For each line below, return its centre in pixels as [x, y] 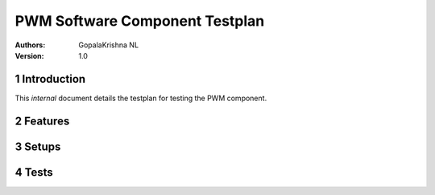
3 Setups [38, 146]
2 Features [42, 121]
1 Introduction [50, 79]
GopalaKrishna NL [109, 45]
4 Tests [34, 172]
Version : [29, 55]
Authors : [30, 45]
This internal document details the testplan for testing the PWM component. [141, 98]
